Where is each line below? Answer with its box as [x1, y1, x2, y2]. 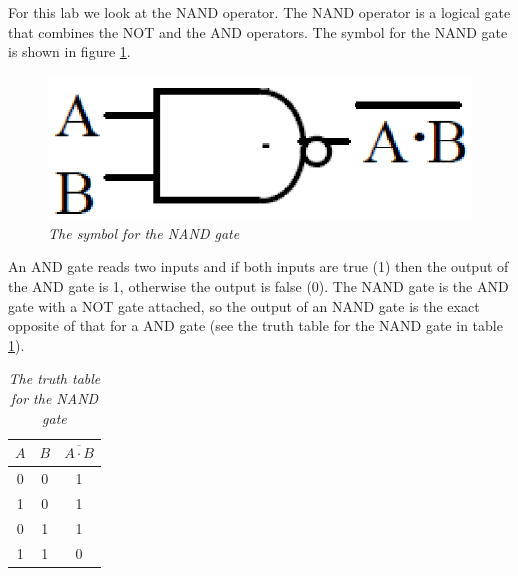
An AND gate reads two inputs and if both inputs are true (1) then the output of [8, 256, 509, 277]
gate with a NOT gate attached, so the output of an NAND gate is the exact [8, 295, 480, 316]
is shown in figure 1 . [8, 41, 131, 62]
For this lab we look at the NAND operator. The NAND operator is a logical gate [8, 2, 511, 22]
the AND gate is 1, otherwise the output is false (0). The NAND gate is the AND [8, 275, 509, 296]
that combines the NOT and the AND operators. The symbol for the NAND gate [8, 21, 508, 42]
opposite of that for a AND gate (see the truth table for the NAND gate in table [8, 315, 503, 336]
